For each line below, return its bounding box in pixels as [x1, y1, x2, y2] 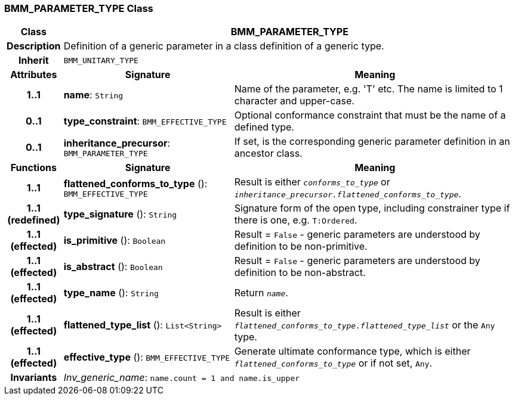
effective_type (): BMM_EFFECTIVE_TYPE [63, 351, 230, 364]
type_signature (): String [63, 208, 177, 221]
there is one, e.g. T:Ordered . [234, 214, 357, 227]
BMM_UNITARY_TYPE [63, 55, 138, 65]
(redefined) [7, 214, 60, 227]
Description [7, 40, 61, 52]
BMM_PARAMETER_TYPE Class [4, 2, 153, 14]
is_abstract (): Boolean [63, 261, 163, 273]
